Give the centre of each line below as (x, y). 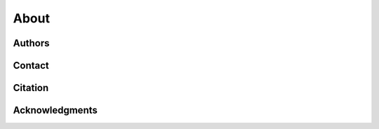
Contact (31, 66)
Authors (31, 43)
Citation (31, 88)
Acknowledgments (55, 110)
